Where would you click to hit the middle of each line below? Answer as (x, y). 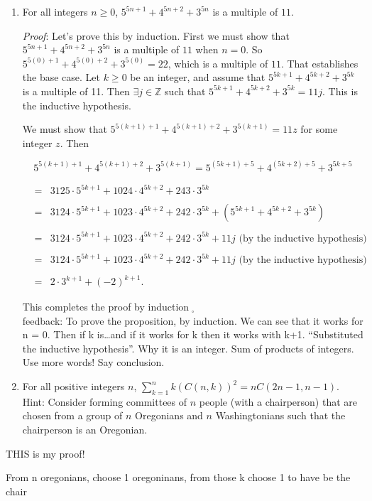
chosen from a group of (72, 415)
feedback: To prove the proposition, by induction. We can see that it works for (193, 320)
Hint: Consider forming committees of (105, 401)
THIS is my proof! (45, 453)
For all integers (55, 11)
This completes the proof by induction (106, 307)
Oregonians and (169, 415)
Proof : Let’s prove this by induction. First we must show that (156, 35)
